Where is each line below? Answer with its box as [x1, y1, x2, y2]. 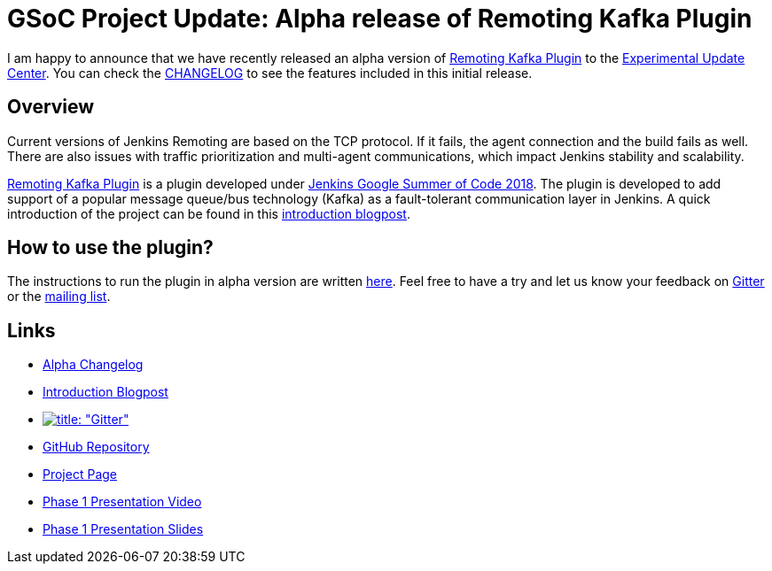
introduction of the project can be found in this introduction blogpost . [7, 205, 410, 221]
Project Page [43, 467, 117, 482]
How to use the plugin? [7, 236, 214, 259]
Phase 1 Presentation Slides [43, 521, 204, 537]
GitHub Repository [43, 439, 150, 455]
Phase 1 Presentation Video [43, 494, 202, 510]
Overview [7, 96, 95, 119]
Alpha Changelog [43, 357, 144, 373]
